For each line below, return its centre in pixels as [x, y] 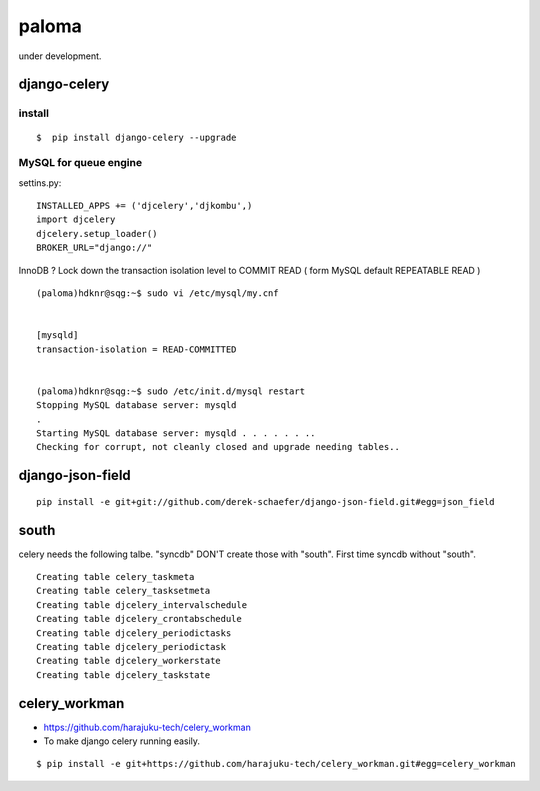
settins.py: [40, 182]
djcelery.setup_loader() [97, 233]
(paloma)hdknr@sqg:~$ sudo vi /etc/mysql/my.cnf [157, 293]
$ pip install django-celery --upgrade [136, 137]
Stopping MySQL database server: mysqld [136, 405]
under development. [60, 56]
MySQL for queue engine [80, 163]
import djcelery [76, 219]
